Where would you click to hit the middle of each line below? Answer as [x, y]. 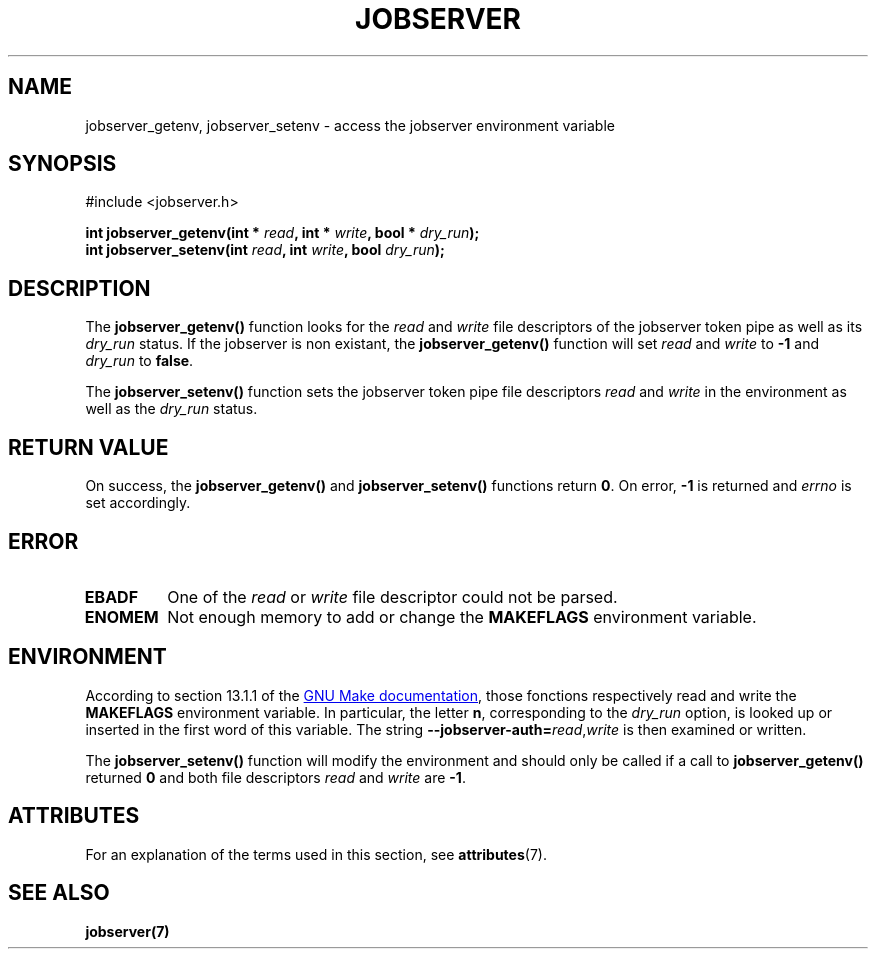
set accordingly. [138, 503]
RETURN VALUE [88, 447]
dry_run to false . [139, 361]
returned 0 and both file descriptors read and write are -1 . [275, 777]
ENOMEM [121, 616]
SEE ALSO [59, 893]
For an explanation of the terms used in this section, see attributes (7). [316, 854]
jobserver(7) [127, 931]
